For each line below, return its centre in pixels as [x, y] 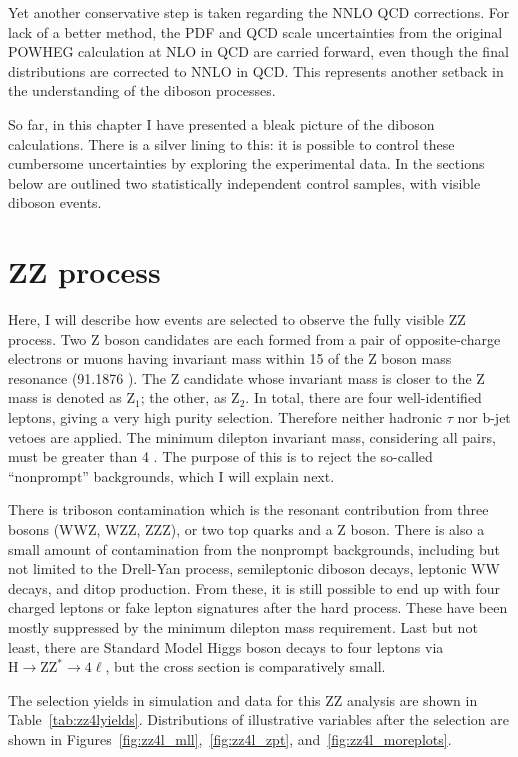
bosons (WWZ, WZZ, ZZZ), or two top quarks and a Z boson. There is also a [246, 529]
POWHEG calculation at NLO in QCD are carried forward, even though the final [258, 51]
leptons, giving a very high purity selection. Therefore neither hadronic [225, 417]
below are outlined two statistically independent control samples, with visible [244, 182]
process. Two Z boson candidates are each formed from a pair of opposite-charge [254, 338]
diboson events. [55, 202]
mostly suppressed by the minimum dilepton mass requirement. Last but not [243, 626]
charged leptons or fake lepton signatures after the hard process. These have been [258, 607]
